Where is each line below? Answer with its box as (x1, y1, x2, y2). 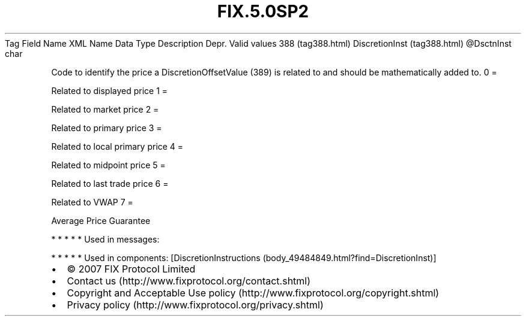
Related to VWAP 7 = (51, 196, 133, 207)
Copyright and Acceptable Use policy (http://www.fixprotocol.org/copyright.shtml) (67, 286, 440, 299)
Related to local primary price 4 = (51, 141, 184, 152)
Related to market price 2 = (51, 104, 159, 114)
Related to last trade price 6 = (51, 178, 169, 189)
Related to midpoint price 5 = (51, 159, 166, 170)
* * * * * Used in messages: (51, 234, 160, 244)
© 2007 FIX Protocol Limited (67, 262, 196, 275)
